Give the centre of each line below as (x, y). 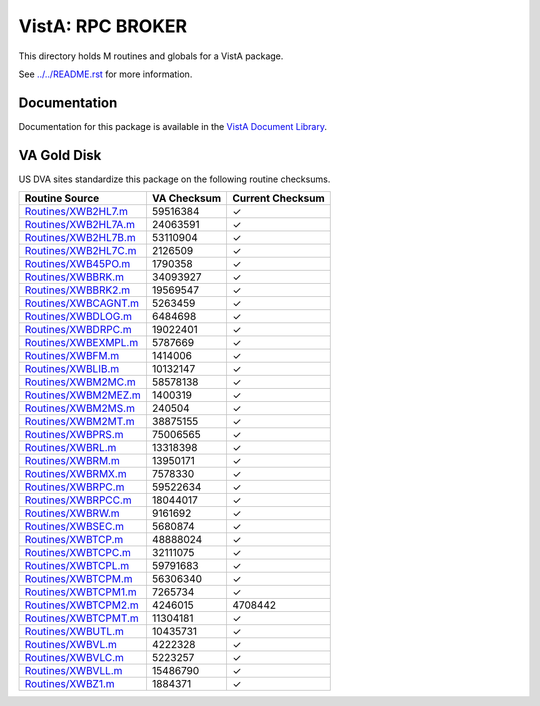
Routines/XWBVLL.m (73, 671)
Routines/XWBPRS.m (74, 435)
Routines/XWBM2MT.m (79, 422)
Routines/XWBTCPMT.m (81, 618)
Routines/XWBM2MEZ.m (83, 395)
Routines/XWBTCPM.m (79, 579)
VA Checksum (186, 198)
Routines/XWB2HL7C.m (80, 251)
